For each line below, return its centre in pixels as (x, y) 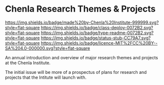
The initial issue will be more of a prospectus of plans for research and (76, 72)
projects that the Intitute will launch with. (46, 77)
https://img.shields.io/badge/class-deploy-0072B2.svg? (97, 27)
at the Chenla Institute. (28, 63)
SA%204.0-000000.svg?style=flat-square (48, 48)
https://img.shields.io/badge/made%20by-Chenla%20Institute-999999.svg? (82, 22)
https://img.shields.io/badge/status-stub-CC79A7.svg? (96, 38)
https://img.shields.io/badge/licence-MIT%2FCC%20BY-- (99, 43)
